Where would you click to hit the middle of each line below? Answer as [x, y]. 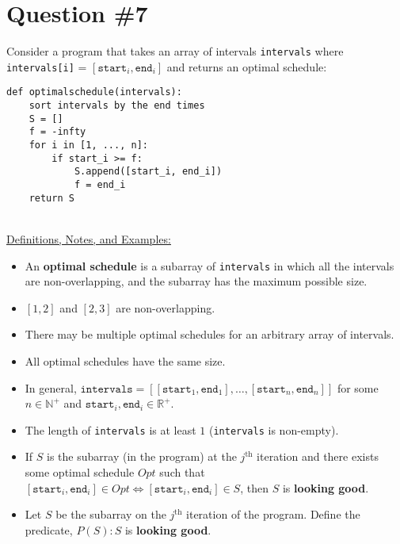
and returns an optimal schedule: [247, 66]
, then [254, 487]
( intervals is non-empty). [274, 429]
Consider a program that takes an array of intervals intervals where [175, 51]
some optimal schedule [80, 472]
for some [358, 387]
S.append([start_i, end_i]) [148, 172]
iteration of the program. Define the [273, 514]
